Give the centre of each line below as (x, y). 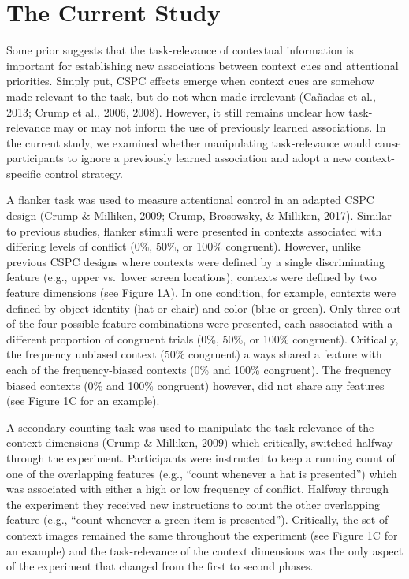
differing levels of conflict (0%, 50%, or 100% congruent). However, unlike (184, 246)
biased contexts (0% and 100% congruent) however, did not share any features (195, 385)
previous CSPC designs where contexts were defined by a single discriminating (195, 261)
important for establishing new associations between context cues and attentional (203, 65)
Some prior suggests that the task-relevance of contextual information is (180, 50)
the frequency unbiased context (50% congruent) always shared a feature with (194, 354)
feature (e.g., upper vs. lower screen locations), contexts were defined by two (191, 277)
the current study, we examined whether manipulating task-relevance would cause (204, 142)
